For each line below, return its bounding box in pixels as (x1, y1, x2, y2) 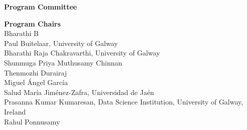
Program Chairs (4, 18, 61, 28)
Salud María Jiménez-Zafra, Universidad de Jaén (4, 86, 154, 97)
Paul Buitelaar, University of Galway (4, 37, 118, 48)
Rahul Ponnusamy (4, 116, 60, 126)
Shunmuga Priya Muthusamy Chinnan (4, 57, 122, 67)
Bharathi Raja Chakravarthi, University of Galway (4, 47, 160, 58)
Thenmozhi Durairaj (4, 67, 67, 77)
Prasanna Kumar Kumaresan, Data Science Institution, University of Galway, (4, 96, 243, 107)
